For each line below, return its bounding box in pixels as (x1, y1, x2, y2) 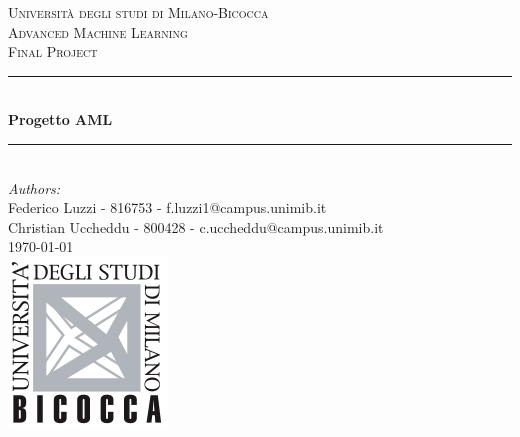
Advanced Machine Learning (8, 21, 188, 42)
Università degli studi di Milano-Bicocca (8, 2, 269, 22)
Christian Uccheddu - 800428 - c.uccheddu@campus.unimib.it (8, 216, 384, 237)
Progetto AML (8, 109, 113, 130)
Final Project (8, 41, 98, 62)
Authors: (8, 177, 61, 198)
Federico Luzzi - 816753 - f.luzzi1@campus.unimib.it (8, 197, 327, 218)
